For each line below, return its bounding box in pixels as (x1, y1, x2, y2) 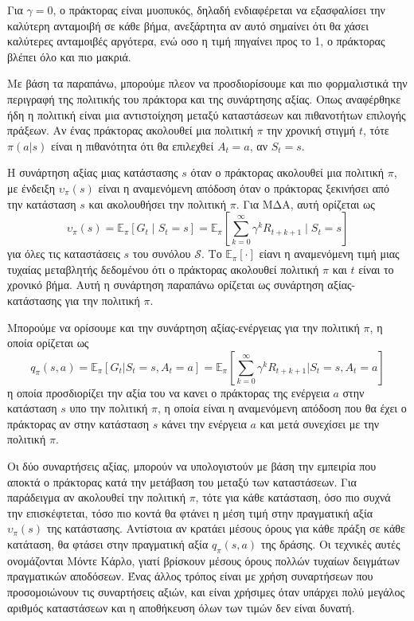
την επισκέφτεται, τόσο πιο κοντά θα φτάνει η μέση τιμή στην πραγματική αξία (7, 504, 373, 521)
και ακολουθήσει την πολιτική (88, 195, 226, 212)
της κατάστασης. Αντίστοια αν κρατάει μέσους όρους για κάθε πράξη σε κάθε (46, 520, 405, 537)
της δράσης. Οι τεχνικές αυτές (260, 536, 400, 553)
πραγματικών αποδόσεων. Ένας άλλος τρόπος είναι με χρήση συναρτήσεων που (7, 568, 373, 584)
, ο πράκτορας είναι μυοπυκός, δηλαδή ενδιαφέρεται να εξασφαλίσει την (53, 2, 385, 18)
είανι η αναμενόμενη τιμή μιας (259, 245, 400, 262)
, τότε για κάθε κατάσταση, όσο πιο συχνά (195, 489, 391, 506)
